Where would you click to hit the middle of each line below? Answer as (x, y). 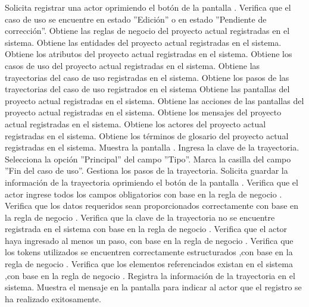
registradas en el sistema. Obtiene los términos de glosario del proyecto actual (147, 135)
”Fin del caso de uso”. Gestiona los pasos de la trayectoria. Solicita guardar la (146, 170)
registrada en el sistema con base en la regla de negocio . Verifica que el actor (146, 229)
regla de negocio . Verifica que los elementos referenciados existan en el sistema (149, 264)
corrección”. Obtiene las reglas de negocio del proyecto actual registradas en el (147, 31)
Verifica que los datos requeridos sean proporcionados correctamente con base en (152, 206)
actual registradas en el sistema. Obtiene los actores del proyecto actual (135, 123)
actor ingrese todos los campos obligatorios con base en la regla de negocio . (143, 194)
